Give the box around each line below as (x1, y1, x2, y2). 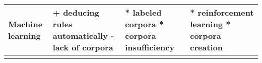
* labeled (125, 7, 162, 18)
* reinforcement (190, 7, 254, 18)
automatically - (52, 30, 114, 41)
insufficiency (125, 41, 175, 53)
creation (190, 41, 223, 53)
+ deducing (52, 7, 99, 18)
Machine (8, 18, 43, 30)
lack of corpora (52, 41, 113, 53)
